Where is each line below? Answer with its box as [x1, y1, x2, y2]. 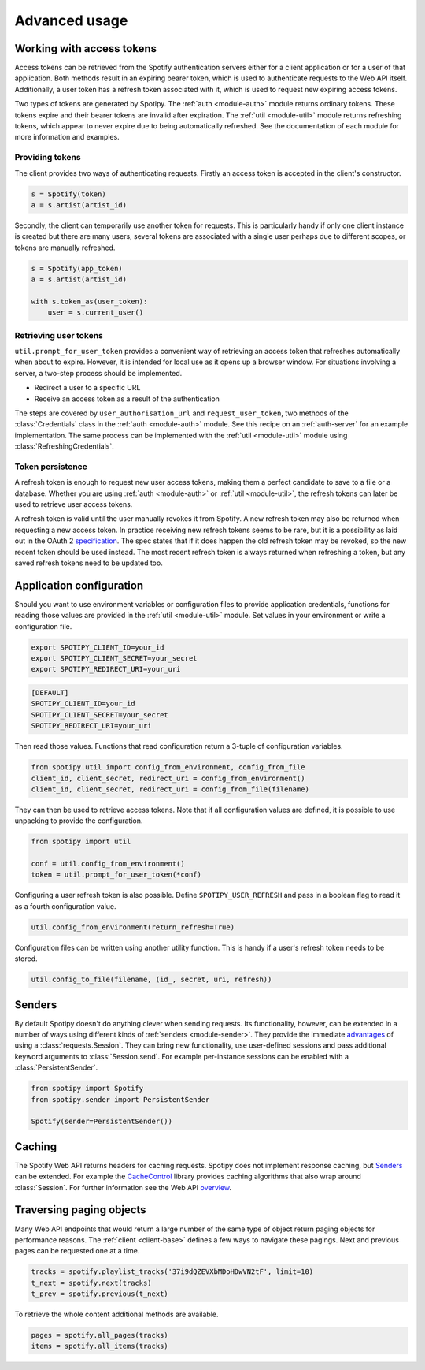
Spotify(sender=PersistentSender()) [31, 1117, 173, 1126]
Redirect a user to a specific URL [34, 383, 141, 393]
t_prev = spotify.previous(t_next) [31, 1290, 168, 1298]
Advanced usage [14, 12, 128, 29]
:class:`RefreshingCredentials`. [14, 441, 114, 451]
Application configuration [14, 579, 144, 592]
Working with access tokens [14, 42, 157, 55]
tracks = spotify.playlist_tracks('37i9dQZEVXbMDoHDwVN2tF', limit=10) [31, 1268, 314, 1276]
